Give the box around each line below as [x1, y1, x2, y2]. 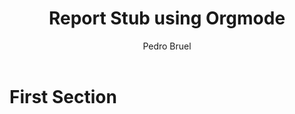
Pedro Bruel [142, 40, 192, 52]
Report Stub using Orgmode [48, 7, 286, 30]
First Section [9, 85, 117, 108]
